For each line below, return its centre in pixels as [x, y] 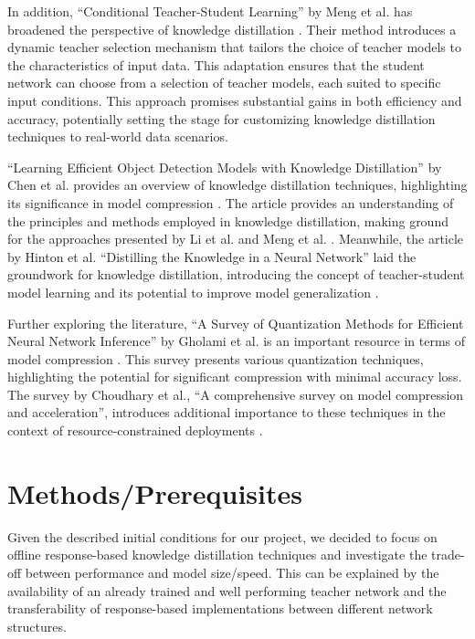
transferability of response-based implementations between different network [220, 608]
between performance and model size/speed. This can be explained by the [232, 572]
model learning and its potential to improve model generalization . [193, 292]
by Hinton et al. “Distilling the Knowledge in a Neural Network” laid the [212, 256]
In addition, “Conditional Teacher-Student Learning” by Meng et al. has [210, 11]
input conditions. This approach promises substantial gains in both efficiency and [235, 100]
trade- [448, 555]
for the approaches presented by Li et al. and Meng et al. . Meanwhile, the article [236, 239]
